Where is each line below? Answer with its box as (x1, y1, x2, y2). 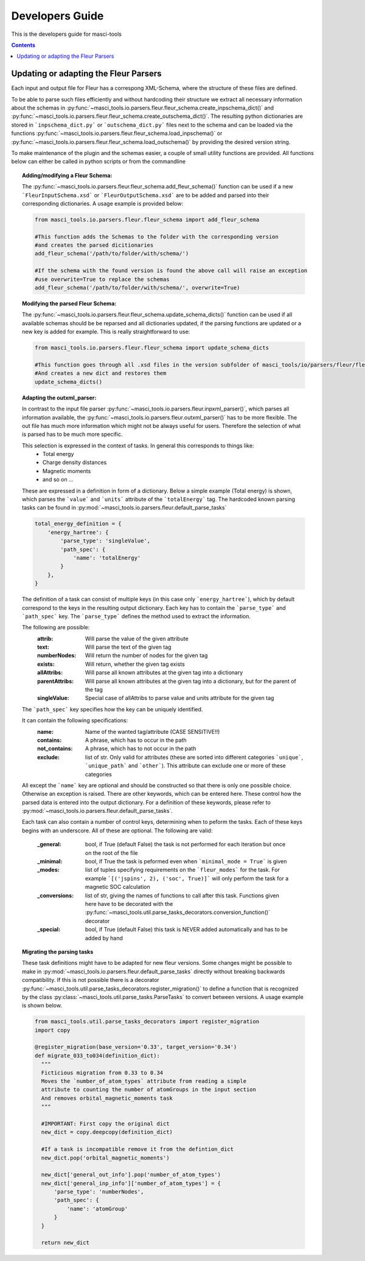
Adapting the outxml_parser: (22, 394, 97, 401)
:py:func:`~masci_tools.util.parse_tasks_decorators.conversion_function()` (85, 909, 271, 916)
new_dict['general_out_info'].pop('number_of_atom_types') (41, 1171, 221, 1178)
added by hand (85, 934, 123, 942)
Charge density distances (43, 459, 107, 466)
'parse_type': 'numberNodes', (54, 1189, 144, 1195)
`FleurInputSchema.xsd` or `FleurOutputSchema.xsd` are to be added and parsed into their (22, 192, 269, 199)
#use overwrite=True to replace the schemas (34, 275, 170, 283)
